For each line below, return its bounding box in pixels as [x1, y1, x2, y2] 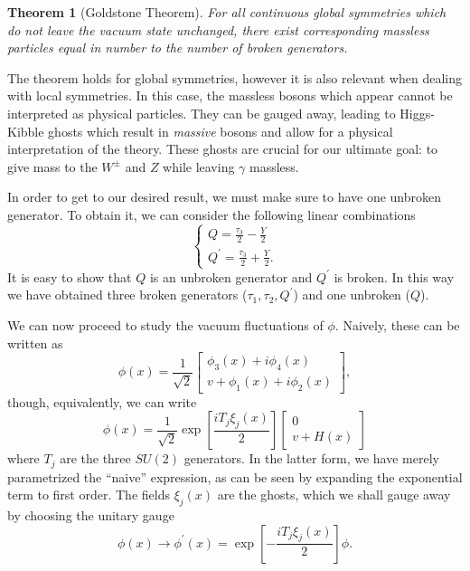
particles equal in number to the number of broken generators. [7, 38, 348, 57]
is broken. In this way [334, 267, 455, 286]
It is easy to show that [7, 267, 132, 286]
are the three [60, 449, 131, 468]
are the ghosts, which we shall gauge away [217, 485, 451, 504]
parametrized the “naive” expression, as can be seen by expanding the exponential [7, 467, 463, 486]
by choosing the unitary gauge [7, 506, 174, 525]
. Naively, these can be [334, 315, 460, 334]
